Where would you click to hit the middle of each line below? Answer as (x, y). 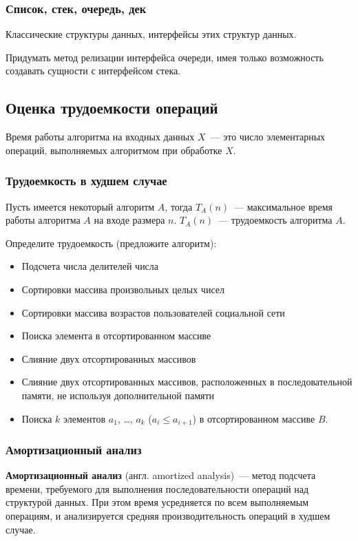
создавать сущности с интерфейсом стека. (93, 71)
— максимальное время (284, 206)
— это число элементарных (268, 137)
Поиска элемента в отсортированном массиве (116, 336)
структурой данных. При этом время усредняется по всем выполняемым (157, 502)
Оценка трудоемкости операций (112, 108)
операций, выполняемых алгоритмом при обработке (114, 150)
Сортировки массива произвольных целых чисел (123, 289)
